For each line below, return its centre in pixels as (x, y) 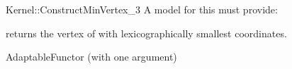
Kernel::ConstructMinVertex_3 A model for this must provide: (142, 9)
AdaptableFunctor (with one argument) (91, 57)
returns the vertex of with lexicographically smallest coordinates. (146, 33)
